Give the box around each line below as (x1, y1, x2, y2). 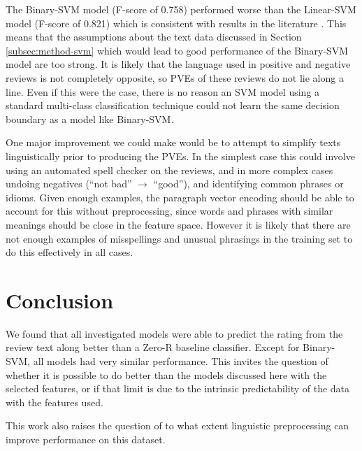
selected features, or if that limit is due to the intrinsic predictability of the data (6, 381, 350, 396)
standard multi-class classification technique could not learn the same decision (6, 98, 340, 113)
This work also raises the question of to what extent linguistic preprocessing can (6, 418, 349, 433)
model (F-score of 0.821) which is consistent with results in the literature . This (6, 15, 347, 30)
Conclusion (6, 285, 114, 314)
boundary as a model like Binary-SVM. (6, 111, 174, 126)
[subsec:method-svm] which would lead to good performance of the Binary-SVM (6, 43, 349, 57)
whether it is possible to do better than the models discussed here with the (6, 367, 327, 382)
